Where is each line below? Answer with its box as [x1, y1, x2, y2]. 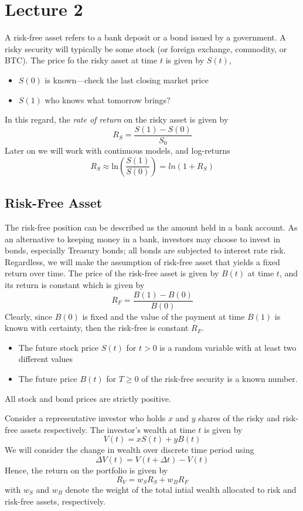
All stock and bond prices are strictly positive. [5, 392, 171, 404]
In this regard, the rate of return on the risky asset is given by [5, 113, 229, 126]
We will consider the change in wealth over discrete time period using [5, 444, 254, 456]
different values [18, 353, 73, 365]
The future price [18, 373, 77, 384]
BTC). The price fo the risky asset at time [5, 54, 158, 66]
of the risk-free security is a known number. [141, 373, 298, 384]
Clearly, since [5, 310, 53, 322]
